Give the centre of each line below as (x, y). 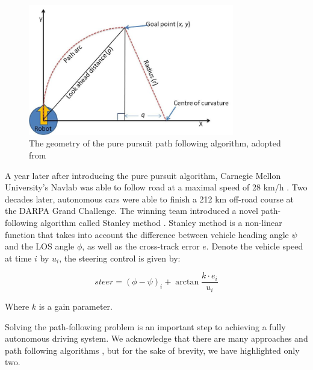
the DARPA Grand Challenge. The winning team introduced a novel (132, 211)
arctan (187, 282)
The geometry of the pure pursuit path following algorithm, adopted (155, 143)
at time (18, 258)
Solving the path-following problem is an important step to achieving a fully (145, 326)
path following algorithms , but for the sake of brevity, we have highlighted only (152, 350)
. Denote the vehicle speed (255, 246)
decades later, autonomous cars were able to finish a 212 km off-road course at (150, 199)
